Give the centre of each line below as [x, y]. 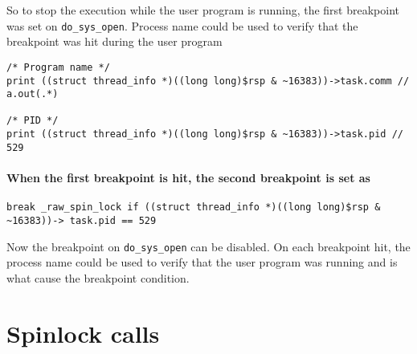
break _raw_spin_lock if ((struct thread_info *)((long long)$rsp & [194, 208]
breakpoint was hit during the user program [114, 41]
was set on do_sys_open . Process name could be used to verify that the [182, 25]
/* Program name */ [58, 67]
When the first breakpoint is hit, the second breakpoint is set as [188, 178]
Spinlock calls [83, 333]
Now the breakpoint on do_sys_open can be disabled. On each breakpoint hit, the [208, 246]
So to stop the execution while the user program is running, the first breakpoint [203, 10]
